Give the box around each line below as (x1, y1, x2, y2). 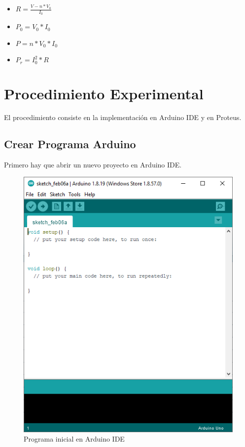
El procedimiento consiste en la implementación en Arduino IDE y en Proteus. (4, 112, 242, 122)
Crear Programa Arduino (4, 136, 136, 152)
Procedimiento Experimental (4, 83, 204, 104)
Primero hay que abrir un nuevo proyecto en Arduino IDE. (4, 159, 182, 169)
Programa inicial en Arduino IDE (24, 434, 125, 444)
